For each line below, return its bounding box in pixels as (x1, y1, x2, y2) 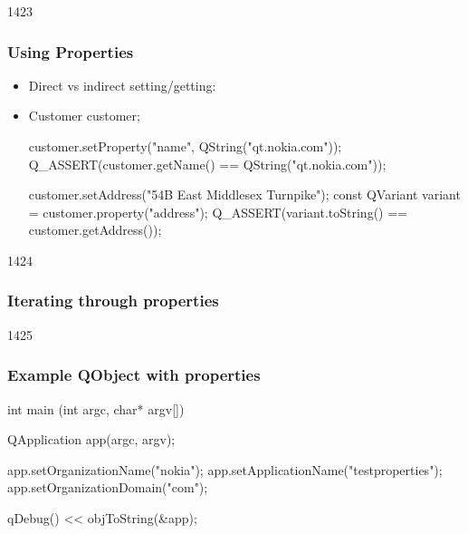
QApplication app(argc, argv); (7, 430, 176, 449)
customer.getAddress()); (28, 220, 162, 239)
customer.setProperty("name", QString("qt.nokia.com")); (28, 137, 342, 155)
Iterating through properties (7, 289, 219, 312)
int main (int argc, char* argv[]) (7, 399, 185, 418)
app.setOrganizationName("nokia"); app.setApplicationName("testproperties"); (7, 460, 443, 479)
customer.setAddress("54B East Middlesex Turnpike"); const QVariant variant (28, 185, 461, 204)
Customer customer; (28, 106, 140, 125)
